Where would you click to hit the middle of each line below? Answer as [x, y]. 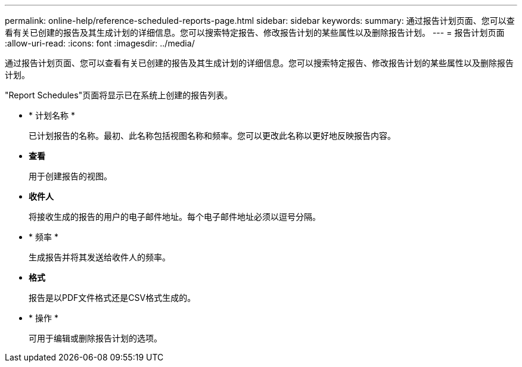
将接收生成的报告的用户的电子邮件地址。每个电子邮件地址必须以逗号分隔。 [175, 217]
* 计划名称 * [52, 115]
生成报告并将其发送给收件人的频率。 [100, 257]
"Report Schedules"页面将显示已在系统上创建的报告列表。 [119, 95]
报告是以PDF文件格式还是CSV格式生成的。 [112, 298]
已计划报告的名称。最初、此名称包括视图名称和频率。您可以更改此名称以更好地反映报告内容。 [212, 136]
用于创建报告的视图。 [70, 176]
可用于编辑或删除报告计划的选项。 [95, 338]
